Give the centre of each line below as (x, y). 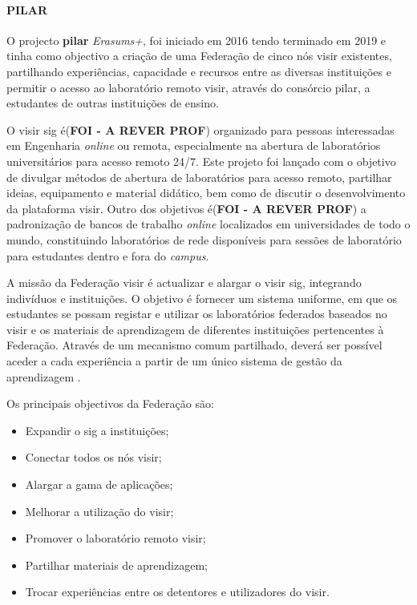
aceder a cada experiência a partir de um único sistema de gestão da (174, 361)
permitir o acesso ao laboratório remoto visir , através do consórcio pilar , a (188, 87)
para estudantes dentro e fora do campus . (108, 255)
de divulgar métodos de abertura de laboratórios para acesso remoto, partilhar (199, 177)
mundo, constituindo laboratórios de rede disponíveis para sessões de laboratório (204, 239)
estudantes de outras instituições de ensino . (113, 103)
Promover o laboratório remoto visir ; (115, 538)
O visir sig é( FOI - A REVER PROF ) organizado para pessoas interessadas (200, 129)
